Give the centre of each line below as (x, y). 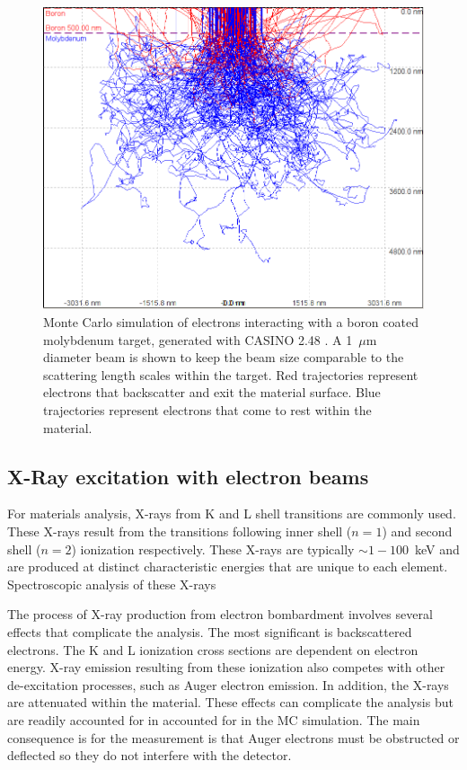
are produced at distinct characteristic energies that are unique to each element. (228, 566)
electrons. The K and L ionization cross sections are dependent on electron (213, 649)
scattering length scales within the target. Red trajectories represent (231, 374)
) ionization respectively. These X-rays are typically (213, 549)
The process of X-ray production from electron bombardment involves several (220, 614)
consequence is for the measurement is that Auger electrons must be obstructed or (233, 737)
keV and (437, 549)
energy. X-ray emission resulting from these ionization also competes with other (226, 667)
